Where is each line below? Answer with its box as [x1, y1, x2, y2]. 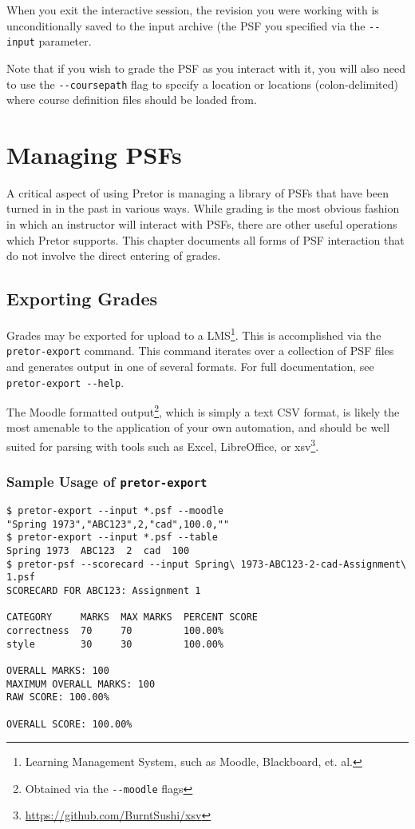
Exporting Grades [6, 286, 158, 311]
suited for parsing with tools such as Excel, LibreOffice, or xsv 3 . [6, 436, 319, 454]
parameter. [38, 33, 92, 50]
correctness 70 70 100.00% [6, 624, 224, 636]
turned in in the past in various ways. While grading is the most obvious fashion [6, 200, 400, 217]
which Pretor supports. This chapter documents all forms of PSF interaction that [6, 231, 405, 248]
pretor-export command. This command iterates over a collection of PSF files [6, 342, 394, 359]
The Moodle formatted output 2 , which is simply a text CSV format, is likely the [6, 401, 400, 420]
